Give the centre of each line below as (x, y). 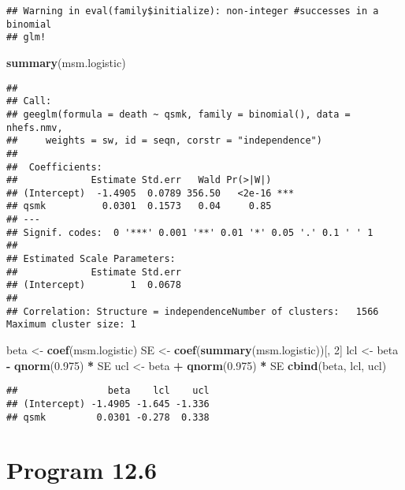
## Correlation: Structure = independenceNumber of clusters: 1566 (193, 311)
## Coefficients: (54, 167)
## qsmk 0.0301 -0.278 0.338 (108, 417)
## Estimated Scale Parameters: (91, 259)
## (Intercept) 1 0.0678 (94, 285)
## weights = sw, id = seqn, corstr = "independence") (164, 141)
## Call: (29, 101)
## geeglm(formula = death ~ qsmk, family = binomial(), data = (178, 114)
